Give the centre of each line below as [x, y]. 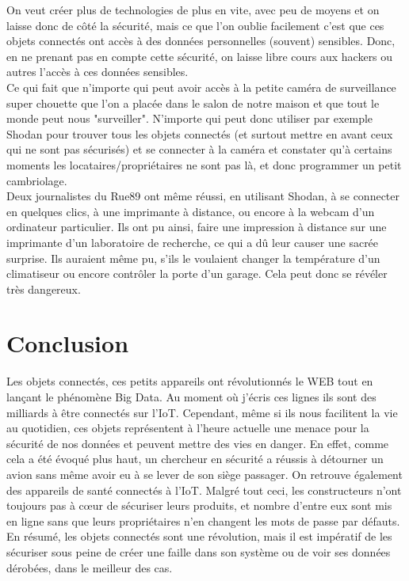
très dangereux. [44, 289]
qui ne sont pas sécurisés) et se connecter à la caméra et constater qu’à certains [199, 149]
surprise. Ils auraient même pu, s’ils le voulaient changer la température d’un [193, 258]
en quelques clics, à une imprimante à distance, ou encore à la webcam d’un [191, 211]
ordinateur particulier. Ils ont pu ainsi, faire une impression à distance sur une [197, 227]
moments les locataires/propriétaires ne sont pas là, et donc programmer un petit [204, 164]
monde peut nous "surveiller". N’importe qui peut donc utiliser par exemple [190, 118]
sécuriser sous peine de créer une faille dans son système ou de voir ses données [199, 551]
